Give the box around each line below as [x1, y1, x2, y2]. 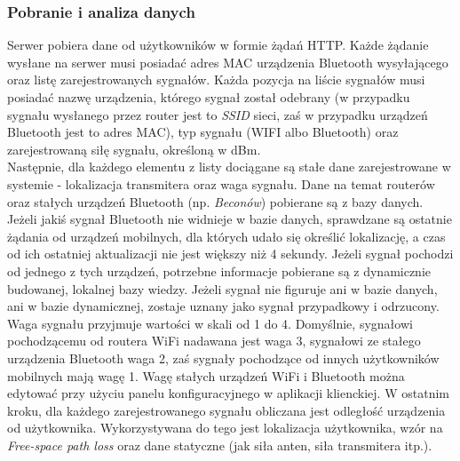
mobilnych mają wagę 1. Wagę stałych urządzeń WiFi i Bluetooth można [7, 366, 405, 385]
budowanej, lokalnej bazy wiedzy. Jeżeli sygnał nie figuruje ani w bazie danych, [7, 279, 438, 298]
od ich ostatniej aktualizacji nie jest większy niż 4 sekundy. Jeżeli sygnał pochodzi [7, 244, 454, 263]
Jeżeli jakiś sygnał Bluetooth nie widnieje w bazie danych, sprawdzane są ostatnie [7, 210, 452, 228]
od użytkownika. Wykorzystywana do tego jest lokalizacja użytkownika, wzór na [7, 418, 443, 437]
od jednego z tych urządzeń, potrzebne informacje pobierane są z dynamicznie [7, 261, 432, 280]
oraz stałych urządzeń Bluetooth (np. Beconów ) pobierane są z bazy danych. [7, 192, 424, 211]
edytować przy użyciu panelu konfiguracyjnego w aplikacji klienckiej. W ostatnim [7, 384, 449, 402]
